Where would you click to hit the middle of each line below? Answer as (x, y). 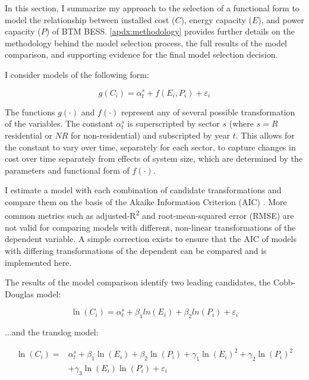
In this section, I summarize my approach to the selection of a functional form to (152, 8)
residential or (29, 135)
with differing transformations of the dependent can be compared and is (136, 250)
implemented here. (38, 262)
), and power (281, 19)
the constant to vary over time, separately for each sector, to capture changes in (150, 147)
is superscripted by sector (174, 123)
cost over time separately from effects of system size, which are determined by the (154, 158)
